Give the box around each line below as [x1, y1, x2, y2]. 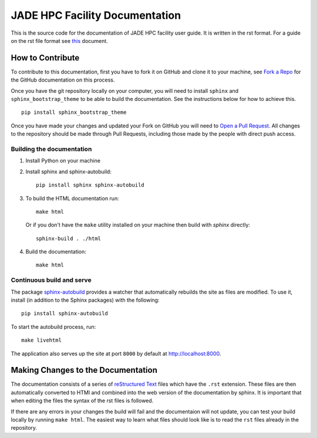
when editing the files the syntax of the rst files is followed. [11, 397, 154, 405]
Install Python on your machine [25, 157, 101, 164]
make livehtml [21, 337, 62, 343]
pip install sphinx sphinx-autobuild [36, 182, 145, 188]
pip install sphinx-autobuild [21, 310, 109, 317]
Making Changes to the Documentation [11, 365, 158, 375]
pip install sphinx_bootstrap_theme [21, 109, 127, 116]
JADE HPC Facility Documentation [11, 9, 181, 22]
